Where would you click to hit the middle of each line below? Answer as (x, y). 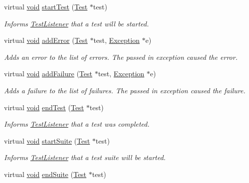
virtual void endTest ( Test (44, 107)
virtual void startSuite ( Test (47, 140)
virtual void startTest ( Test (46, 6)
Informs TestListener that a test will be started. (77, 23)
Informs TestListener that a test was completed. (77, 124)
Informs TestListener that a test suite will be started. (85, 157)
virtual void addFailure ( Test (48, 74)
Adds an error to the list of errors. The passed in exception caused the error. (121, 57)
